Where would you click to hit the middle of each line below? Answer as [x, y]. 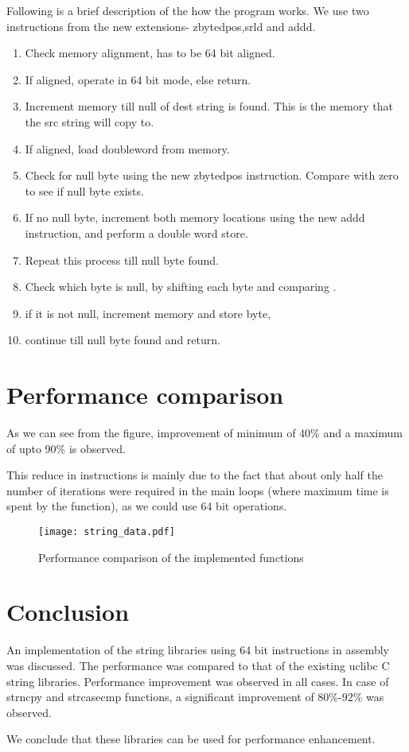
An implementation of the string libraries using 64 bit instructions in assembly [198, 650]
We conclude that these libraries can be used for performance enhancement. [191, 739]
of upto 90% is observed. [66, 448]
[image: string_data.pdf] [107, 532]
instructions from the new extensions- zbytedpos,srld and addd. [161, 26]
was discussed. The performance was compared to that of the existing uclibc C [198, 665]
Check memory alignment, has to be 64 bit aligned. [150, 53]
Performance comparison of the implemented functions [171, 557]
